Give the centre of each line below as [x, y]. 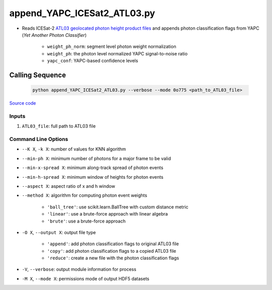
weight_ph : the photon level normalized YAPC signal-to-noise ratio [117, 53]
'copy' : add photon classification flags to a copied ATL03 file [112, 251]
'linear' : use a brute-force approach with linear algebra [108, 214]
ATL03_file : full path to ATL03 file [59, 126]
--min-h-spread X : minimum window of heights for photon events [93, 177]
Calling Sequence [38, 75]
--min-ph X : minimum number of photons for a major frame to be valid [96, 158]
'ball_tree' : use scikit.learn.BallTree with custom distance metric [118, 207]
